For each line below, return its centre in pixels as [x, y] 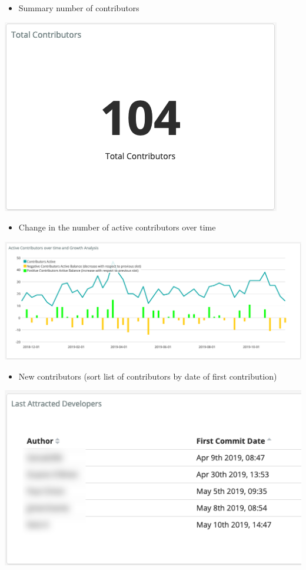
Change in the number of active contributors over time [117, 227]
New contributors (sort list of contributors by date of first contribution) [148, 376]
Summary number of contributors [79, 8]
